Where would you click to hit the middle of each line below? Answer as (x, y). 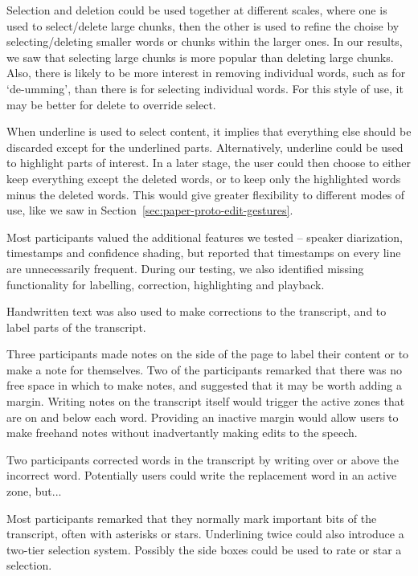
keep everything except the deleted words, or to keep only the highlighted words (204, 178)
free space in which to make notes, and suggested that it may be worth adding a (204, 385)
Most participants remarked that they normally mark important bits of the (192, 518)
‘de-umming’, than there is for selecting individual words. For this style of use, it (205, 88)
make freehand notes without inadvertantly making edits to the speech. (182, 433)
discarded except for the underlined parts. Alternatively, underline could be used (205, 147)
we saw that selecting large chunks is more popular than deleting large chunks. (200, 57)
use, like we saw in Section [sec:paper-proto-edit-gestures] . (150, 210)
